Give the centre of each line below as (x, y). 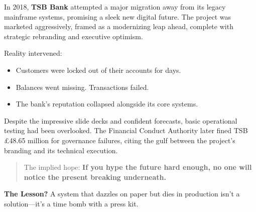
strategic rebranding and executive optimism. (74, 36)
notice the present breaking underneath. (95, 177)
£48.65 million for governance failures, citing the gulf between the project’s (120, 140)
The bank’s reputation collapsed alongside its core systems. (107, 104)
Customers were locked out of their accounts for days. (98, 70)
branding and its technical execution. (61, 150)
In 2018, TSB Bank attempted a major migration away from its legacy (115, 7)
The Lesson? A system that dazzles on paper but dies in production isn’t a (122, 194)
